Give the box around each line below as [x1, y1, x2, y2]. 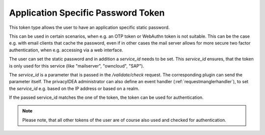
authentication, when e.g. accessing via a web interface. [9, 47, 124, 53]
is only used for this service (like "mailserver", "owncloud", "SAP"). [9, 63, 144, 68]
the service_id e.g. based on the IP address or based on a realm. [9, 86, 140, 91]
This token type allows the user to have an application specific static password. [9, 24, 170, 30]
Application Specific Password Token [9, 7, 165, 18]
